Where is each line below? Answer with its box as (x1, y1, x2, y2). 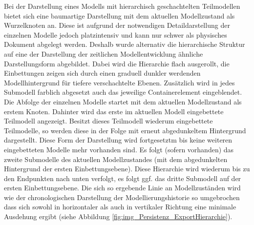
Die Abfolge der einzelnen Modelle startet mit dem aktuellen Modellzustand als (4, 96, 242, 106)
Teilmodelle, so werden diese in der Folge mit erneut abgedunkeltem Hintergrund (4, 125, 246, 135)
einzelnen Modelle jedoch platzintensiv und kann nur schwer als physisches (4, 29, 227, 40)
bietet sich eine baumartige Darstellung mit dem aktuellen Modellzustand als (4, 10, 235, 20)
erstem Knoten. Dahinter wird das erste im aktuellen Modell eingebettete (4, 106, 224, 116)
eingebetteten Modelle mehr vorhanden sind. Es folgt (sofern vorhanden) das (4, 144, 234, 154)
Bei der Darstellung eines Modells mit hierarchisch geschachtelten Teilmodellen (4, 1, 240, 11)
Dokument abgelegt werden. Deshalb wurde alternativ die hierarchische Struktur (4, 39, 245, 49)
